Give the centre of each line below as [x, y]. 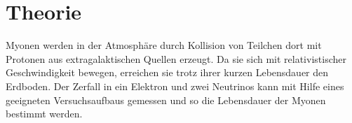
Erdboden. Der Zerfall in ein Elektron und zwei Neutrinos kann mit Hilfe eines [175, 86]
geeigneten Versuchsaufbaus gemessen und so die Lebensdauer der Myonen [166, 100]
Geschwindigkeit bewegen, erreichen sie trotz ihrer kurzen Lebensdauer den [167, 72]
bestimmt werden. [44, 114]
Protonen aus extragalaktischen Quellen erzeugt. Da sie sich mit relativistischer [176, 58]
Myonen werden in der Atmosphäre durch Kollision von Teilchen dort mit [164, 45]
